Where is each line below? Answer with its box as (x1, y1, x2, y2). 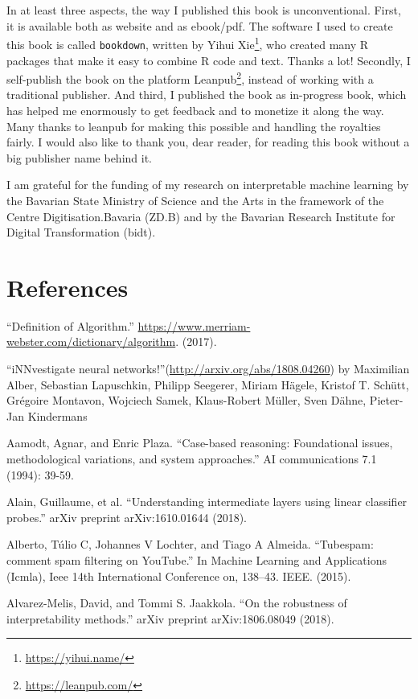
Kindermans (27, 407, 88, 424)
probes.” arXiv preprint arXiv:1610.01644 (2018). (6, 508, 247, 525)
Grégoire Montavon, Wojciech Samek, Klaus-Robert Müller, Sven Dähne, (6, 392, 367, 409)
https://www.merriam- (137, 317, 251, 334)
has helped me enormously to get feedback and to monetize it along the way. (6, 101, 384, 118)
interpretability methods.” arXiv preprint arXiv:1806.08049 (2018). (6, 610, 334, 627)
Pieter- (369, 392, 404, 409)
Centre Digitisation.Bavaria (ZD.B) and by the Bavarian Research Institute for (6, 208, 395, 224)
